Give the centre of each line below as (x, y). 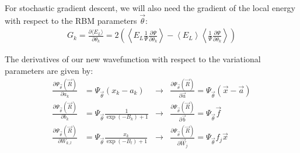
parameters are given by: (49, 71)
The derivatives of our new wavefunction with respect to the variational (133, 59)
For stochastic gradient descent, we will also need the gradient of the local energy (150, 8)
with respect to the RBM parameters (71, 20)
